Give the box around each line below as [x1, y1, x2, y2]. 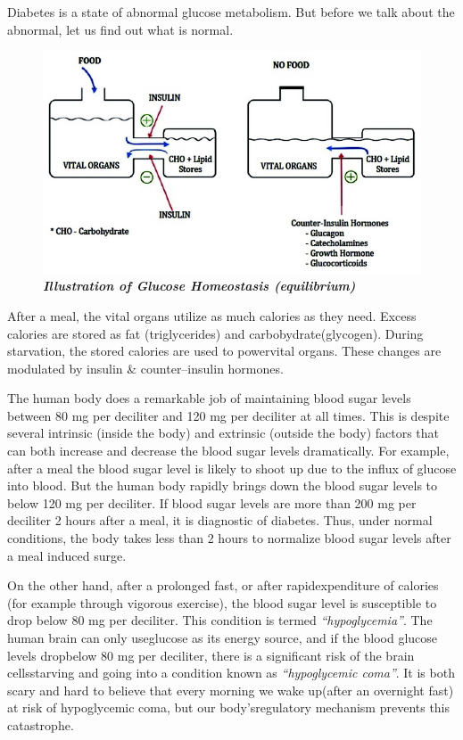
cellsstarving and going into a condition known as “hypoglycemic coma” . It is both [7, 663, 455, 682]
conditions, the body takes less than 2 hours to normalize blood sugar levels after [7, 529, 451, 547]
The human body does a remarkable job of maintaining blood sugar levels [7, 389, 411, 407]
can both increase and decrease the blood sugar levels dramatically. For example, [7, 441, 450, 460]
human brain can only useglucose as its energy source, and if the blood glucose [7, 629, 438, 647]
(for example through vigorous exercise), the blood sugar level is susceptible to [7, 593, 437, 612]
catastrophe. [7, 715, 74, 734]
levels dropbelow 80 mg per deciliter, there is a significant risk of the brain [7, 645, 415, 664]
